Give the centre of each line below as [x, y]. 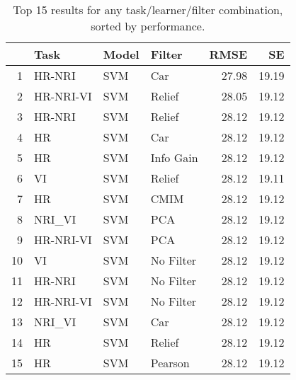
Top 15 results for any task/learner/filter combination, [148, 10]
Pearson [170, 363]
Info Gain [174, 157]
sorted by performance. [148, 26]
